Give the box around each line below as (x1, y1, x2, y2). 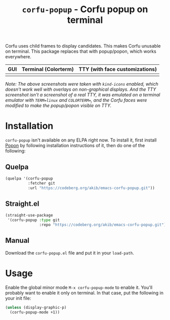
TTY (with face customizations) (78, 66, 157, 73)
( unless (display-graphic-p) (5, 305, 67, 310)
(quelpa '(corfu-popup (5, 176, 53, 181)
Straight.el (5, 199, 39, 208)
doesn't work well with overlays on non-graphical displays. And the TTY (5, 86, 156, 92)
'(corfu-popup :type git (7, 218, 60, 223)
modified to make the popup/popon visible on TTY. (5, 102, 112, 109)
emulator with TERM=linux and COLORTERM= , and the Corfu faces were (5, 97, 147, 103)
